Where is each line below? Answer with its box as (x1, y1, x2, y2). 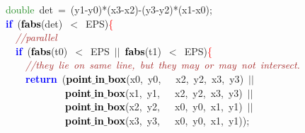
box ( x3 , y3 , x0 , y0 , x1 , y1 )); (107, 112, 250, 127)
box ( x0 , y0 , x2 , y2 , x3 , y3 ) (108, 71, 244, 86)
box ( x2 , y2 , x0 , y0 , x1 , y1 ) (107, 99, 243, 114)
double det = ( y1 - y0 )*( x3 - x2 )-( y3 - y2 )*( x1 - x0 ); (6, 2, 212, 16)
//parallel (16, 30, 57, 45)
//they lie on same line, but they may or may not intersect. (25, 57, 300, 72)
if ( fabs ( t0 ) (16, 43, 68, 58)
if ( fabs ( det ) (6, 16, 63, 30)
